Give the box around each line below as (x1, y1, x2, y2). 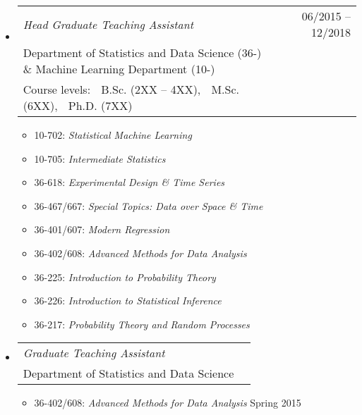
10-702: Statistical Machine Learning (34, 128, 192, 142)
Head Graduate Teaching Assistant (23, 16, 194, 32)
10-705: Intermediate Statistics (34, 151, 166, 166)
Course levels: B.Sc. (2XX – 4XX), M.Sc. (23, 81, 239, 97)
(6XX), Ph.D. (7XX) (23, 97, 133, 113)
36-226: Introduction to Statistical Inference (34, 293, 222, 308)
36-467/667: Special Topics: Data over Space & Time (34, 198, 263, 213)
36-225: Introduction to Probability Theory (34, 269, 216, 284)
